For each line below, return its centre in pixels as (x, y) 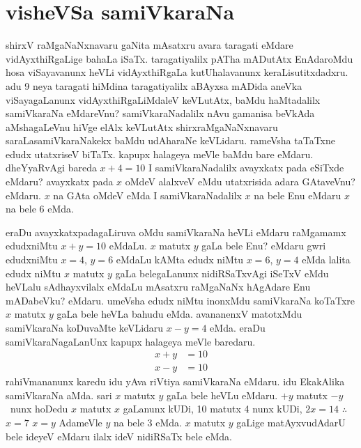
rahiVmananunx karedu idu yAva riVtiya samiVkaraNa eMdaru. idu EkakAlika (175, 381)
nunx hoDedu (39, 409)
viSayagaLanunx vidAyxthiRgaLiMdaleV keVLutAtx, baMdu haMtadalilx (163, 99)
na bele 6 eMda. (40, 209)
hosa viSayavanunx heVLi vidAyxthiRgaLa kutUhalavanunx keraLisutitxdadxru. (177, 72)
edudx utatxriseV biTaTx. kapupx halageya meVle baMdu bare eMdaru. (160, 154)
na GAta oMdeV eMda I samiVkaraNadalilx (147, 195)
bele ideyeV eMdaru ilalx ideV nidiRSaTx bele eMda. (119, 436)
